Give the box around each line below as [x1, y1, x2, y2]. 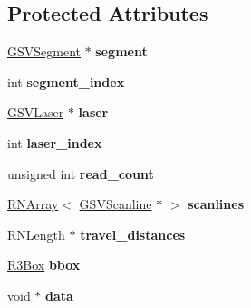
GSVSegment [7, 42, 81, 61]
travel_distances [80, 224, 186, 243]
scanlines [188, 194, 245, 214]
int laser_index [7, 133, 102, 152]
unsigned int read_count [7, 164, 154, 183]
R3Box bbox [7, 255, 81, 274]
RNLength [7, 224, 65, 243]
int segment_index [7, 72, 125, 91]
